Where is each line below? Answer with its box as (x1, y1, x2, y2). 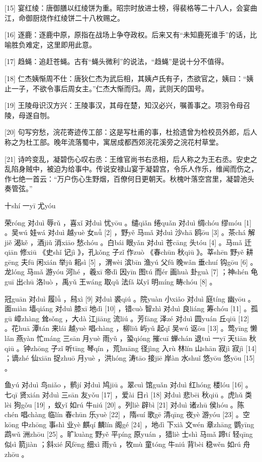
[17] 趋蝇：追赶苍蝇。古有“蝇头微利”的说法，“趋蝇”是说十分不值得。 (5, 56, 228, 67)
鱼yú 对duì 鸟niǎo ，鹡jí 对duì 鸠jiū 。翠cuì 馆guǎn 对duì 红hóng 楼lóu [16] (5, 379, 243, 390)
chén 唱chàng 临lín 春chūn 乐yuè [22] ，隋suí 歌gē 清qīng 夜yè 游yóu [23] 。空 (5, 409, 250, 420)
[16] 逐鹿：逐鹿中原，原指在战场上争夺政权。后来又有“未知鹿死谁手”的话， (5, 29, 250, 40)
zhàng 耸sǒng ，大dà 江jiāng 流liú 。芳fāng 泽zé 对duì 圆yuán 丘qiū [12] (21, 313, 249, 323)
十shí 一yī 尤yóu (5, 200, 56, 210)
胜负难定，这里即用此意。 (11, 39, 96, 49)
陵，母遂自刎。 (5, 109, 54, 120)
